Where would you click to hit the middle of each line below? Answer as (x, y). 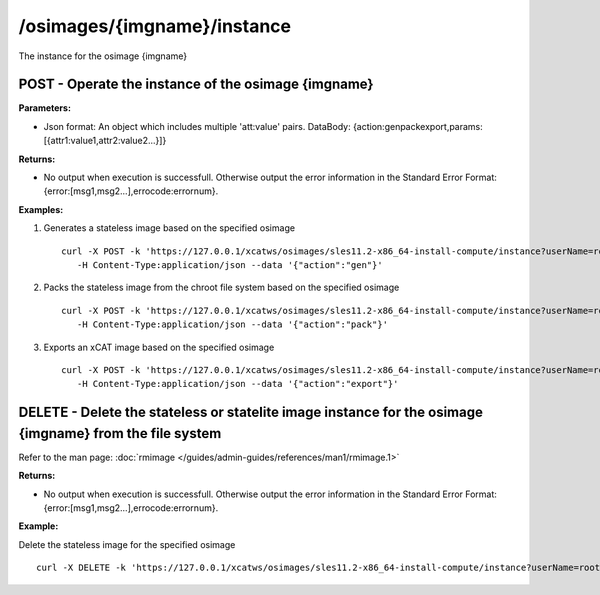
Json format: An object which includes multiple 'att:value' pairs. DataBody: (197, 126)
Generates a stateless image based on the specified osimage (169, 228)
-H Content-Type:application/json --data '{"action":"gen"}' (230, 264)
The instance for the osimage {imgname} (103, 56)
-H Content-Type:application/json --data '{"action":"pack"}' (232, 324)
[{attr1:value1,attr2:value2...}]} (105, 141)
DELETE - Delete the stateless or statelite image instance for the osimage (251, 412)
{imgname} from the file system (120, 433)
